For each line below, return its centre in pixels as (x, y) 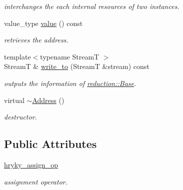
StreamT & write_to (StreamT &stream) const (77, 66)
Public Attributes (50, 144)
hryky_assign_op (31, 164)
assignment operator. (36, 181)
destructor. (20, 117)
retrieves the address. (36, 40)
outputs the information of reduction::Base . (70, 83)
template (17, 56)
